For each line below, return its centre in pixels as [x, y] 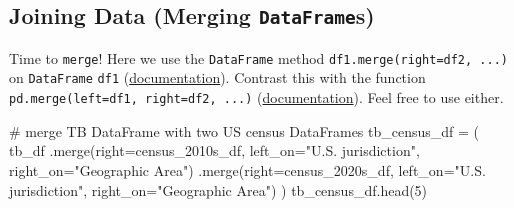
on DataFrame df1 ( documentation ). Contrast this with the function [217, 77]
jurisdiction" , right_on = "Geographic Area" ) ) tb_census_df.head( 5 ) [218, 189]
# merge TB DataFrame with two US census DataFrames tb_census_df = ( [244, 130]
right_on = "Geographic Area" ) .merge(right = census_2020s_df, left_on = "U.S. [247, 169]
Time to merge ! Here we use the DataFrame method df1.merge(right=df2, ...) [258, 57]
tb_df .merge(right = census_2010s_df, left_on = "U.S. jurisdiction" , [214, 150]
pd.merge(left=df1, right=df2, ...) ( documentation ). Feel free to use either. [256, 97]
